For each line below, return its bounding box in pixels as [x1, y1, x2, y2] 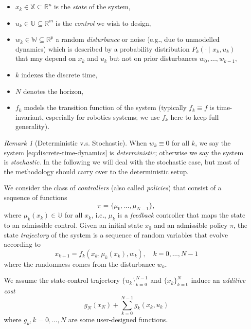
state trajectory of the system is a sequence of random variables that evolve [4, 229, 228, 239]
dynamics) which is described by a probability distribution [15, 43, 190, 54]
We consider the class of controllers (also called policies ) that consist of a [4, 183, 222, 193]
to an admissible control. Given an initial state [4, 220, 143, 230]
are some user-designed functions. [68, 314, 168, 324]
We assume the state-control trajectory [4, 275, 120, 285]
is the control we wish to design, [55, 18, 151, 28]
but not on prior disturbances [109, 53, 197, 63]
